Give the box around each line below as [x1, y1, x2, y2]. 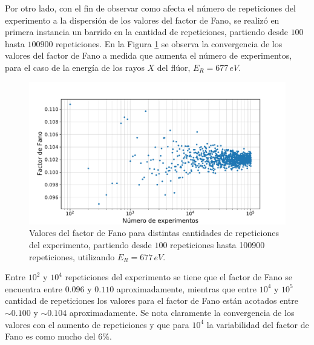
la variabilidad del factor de [206, 318, 309, 330]
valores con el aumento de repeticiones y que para [5, 318, 189, 330]
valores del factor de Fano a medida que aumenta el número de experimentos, [5, 49, 292, 62]
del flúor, [157, 61, 191, 73]
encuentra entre [5, 282, 62, 295]
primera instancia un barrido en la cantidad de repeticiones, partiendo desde [5, 25, 288, 38]
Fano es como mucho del [5, 330, 96, 343]
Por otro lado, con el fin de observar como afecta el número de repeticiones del [5, 2, 296, 14]
